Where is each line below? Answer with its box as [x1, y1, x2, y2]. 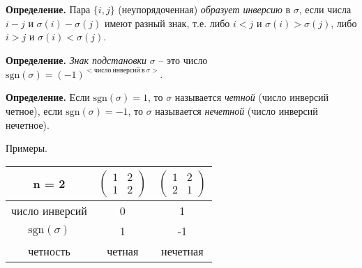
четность [28, 242, 70, 259]
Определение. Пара [6, 2, 91, 16]
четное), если [6, 104, 63, 118]
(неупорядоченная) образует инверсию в [118, 2, 291, 16]
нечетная [161, 242, 204, 259]
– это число [158, 52, 208, 67]
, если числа [299, 2, 352, 16]
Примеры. [6, 141, 47, 155]
